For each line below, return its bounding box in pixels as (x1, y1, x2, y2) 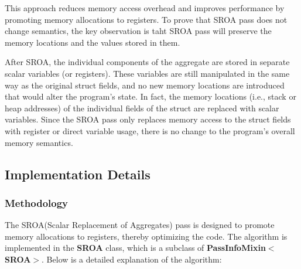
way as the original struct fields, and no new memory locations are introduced (5, 79, 285, 91)
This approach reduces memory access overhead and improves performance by (5, 2, 285, 13)
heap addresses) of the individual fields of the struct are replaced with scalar (5, 101, 279, 114)
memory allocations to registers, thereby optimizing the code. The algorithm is (5, 230, 288, 242)
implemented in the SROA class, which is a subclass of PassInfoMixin (5, 241, 266, 254)
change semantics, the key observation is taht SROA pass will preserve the (5, 25, 272, 37)
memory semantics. (5, 136, 73, 148)
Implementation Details (5, 165, 150, 183)
